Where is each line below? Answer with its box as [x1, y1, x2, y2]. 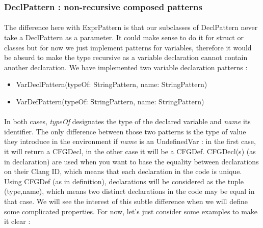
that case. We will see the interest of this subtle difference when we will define [4, 195, 248, 206]
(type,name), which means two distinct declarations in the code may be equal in [4, 186, 255, 196]
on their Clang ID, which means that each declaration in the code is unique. [4, 166, 242, 177]
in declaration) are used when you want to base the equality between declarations [4, 156, 259, 166]
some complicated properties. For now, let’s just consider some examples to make [4, 206, 258, 216]
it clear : [4, 216, 31, 226]
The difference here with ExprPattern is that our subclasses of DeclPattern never [4, 22, 258, 33]
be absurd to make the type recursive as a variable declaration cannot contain [4, 52, 248, 63]
